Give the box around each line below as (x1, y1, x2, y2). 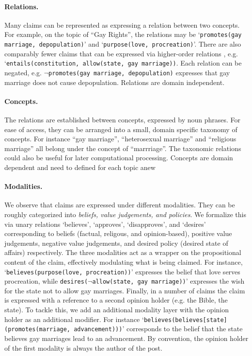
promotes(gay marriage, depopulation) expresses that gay (48, 67, 230, 77)
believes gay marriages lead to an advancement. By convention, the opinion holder (4, 333, 249, 343)
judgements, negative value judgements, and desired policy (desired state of (4, 237, 228, 248)
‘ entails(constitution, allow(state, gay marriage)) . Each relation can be (4, 58, 242, 68)
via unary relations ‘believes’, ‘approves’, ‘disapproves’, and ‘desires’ (4, 219, 206, 229)
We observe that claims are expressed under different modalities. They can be (4, 200, 235, 210)
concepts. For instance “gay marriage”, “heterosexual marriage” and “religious (4, 134, 236, 144)
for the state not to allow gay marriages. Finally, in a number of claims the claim (4, 285, 245, 295)
